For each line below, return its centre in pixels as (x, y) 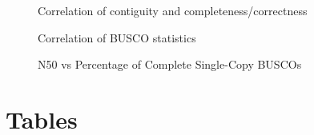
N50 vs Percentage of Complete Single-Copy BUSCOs (170, 64)
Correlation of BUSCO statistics (117, 37)
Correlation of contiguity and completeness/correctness (173, 10)
